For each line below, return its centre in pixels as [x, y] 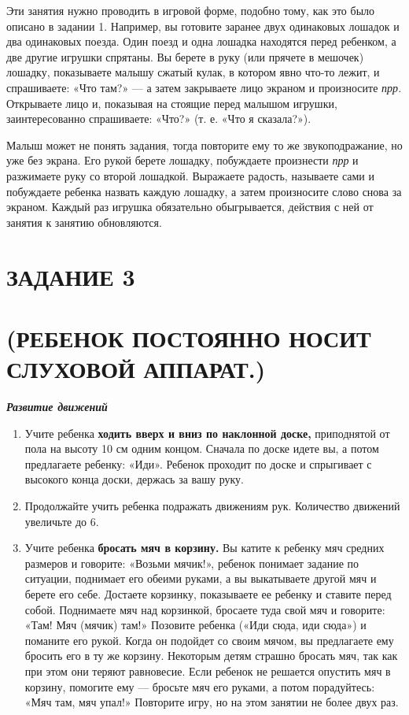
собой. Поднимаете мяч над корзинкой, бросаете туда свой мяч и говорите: [205, 609]
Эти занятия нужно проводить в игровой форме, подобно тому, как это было [191, 10]
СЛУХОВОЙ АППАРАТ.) [136, 369]
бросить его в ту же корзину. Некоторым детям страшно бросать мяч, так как [211, 656]
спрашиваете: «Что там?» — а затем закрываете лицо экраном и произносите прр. [204, 87]
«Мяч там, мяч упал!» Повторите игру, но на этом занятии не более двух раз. [212, 702]
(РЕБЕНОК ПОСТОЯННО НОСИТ [189, 337]
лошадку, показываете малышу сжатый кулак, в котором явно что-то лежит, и [193, 72]
